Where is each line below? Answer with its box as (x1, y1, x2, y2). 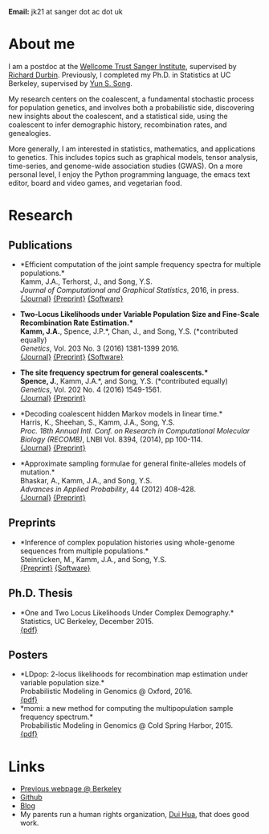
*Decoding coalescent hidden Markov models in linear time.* (19, 409, 223, 418)
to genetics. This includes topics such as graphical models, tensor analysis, (8, 152, 259, 162)
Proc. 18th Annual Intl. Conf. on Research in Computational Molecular (19, 425, 251, 435)
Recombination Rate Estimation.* (19, 318, 134, 327)
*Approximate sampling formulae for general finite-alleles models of (19, 458, 247, 468)
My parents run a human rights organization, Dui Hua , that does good (19, 810, 250, 820)
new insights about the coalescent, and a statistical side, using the (8, 111, 228, 121)
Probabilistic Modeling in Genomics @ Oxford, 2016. (19, 687, 193, 696)
